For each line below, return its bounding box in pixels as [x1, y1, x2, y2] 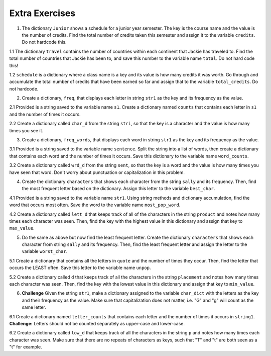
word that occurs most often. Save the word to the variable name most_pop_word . [9, 202, 181, 208]
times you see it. [9, 127, 44, 133]
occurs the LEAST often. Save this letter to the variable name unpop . [9, 264, 151, 271]
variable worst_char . [22, 248, 68, 254]
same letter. [22, 304, 46, 310]
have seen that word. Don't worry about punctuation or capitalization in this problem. [9, 169, 185, 175]
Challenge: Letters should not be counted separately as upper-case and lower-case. [9, 321, 185, 326]
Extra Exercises [9, 8, 75, 19]
